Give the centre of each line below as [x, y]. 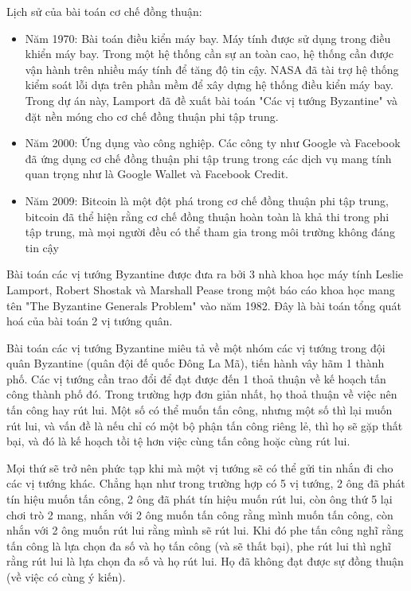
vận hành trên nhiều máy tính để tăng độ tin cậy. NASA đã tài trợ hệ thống [212, 69]
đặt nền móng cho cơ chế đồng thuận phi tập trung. [152, 116]
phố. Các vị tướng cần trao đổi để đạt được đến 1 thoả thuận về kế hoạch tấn [196, 378]
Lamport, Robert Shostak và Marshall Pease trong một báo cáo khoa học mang [201, 289]
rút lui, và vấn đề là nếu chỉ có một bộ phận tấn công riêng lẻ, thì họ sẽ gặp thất [205, 425]
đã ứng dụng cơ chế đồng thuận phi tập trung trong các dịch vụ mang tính [208, 158]
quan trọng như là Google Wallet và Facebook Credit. [157, 174]
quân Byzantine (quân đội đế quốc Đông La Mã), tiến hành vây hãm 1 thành [196, 363]
